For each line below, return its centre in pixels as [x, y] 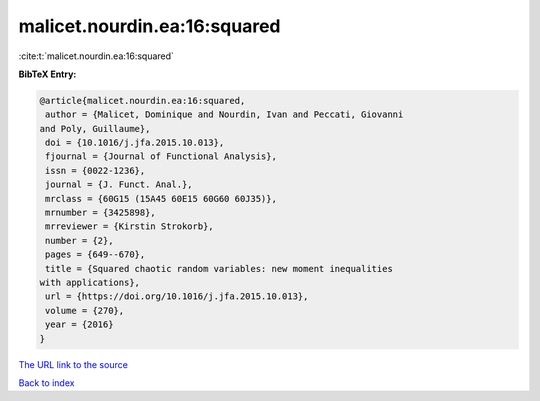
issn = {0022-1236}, [95, 170]
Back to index [46, 382]
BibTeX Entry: [47, 74]
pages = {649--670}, [95, 254]
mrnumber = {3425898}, [101, 213]
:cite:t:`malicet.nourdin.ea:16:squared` [96, 56]
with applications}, [89, 282]
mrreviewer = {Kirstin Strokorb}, [129, 226]
